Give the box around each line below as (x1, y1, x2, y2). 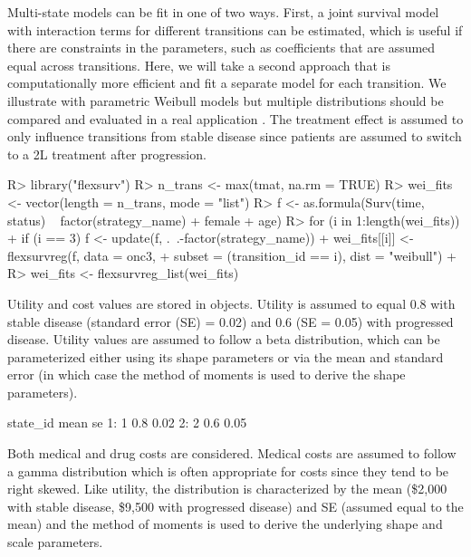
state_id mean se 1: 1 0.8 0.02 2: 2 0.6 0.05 (7, 413, 247, 432)
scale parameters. (7, 533, 103, 552)
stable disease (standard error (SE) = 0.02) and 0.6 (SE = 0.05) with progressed (7, 312, 454, 331)
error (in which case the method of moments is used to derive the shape (7, 365, 406, 384)
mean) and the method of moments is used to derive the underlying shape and (7, 514, 443, 533)
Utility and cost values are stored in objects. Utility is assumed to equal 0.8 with (7, 293, 456, 312)
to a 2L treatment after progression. (7, 144, 207, 163)
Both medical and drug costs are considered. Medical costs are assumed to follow (7, 444, 457, 463)
